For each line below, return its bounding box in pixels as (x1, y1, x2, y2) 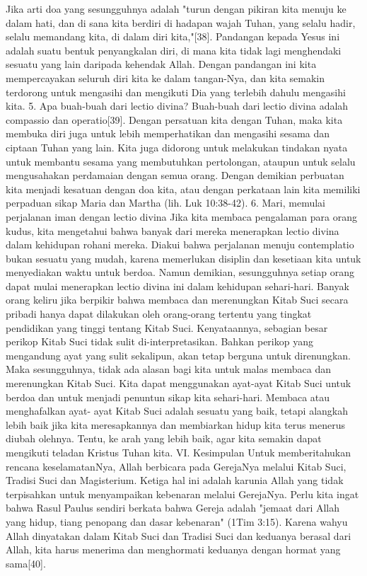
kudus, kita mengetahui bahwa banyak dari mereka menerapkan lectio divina (6, 223, 339, 238)
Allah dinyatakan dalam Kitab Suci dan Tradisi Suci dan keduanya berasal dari (6, 528, 351, 543)
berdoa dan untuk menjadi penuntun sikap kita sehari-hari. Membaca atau (6, 389, 330, 404)
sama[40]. (6, 555, 46, 570)
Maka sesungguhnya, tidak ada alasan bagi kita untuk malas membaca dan (6, 362, 331, 376)
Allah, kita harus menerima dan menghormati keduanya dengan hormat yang (6, 542, 341, 557)
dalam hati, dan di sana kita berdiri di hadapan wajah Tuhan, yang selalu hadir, (6, 15, 356, 30)
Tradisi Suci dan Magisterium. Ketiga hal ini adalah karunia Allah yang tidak (6, 473, 344, 488)
